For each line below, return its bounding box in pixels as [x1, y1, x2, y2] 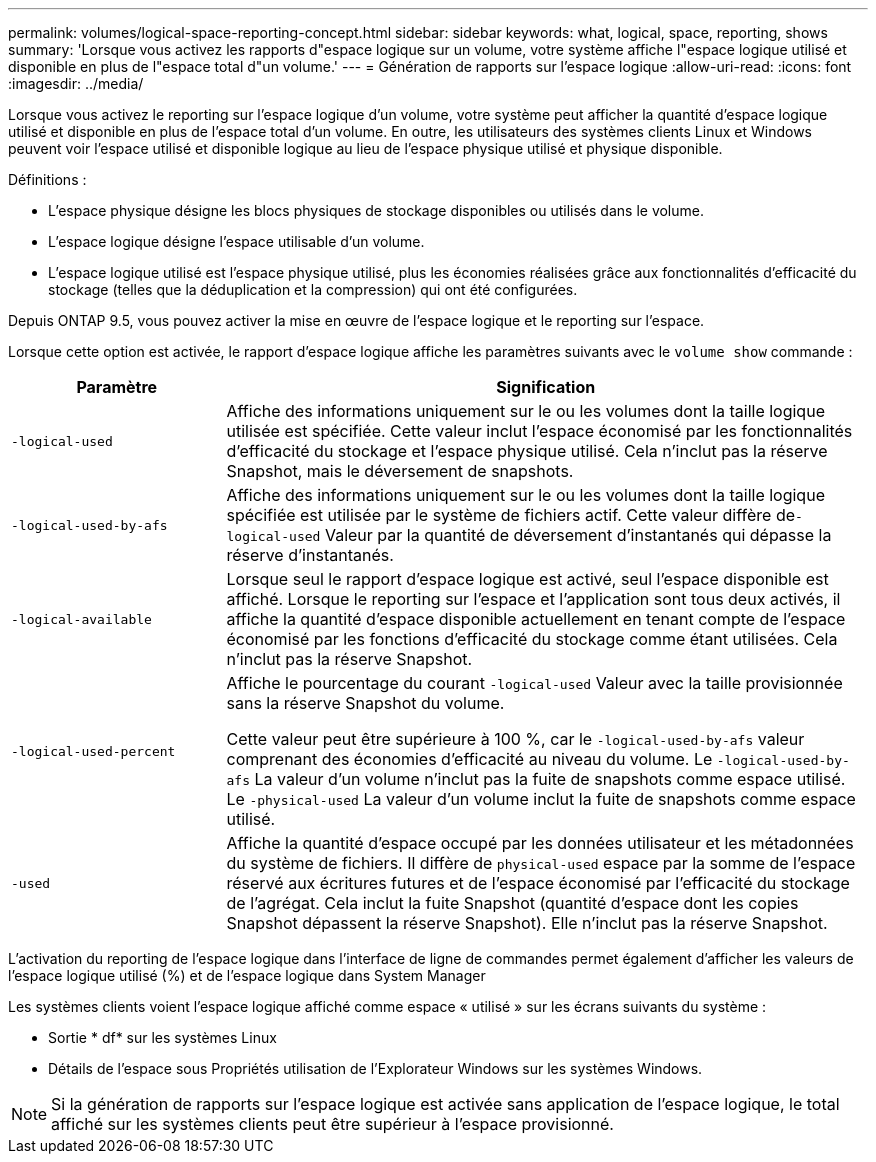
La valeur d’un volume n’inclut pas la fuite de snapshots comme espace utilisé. [254, 769, 846, 789]
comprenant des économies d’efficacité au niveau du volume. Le [226, 749, 713, 769]
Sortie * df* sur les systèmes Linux [48, 1029, 277, 1046]
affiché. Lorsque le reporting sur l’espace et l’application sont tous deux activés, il [226, 589, 841, 609]
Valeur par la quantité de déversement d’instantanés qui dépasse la [324, 525, 832, 545]
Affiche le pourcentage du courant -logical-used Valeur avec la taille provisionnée [226, 673, 843, 693]
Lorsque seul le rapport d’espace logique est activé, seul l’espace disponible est [226, 569, 829, 589]
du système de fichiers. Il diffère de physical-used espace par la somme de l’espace [226, 853, 856, 873]
